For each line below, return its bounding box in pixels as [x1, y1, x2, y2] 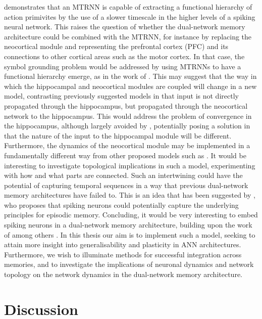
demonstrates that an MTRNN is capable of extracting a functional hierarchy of [4, 2, 252, 12]
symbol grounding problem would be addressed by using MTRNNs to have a [4, 61, 241, 71]
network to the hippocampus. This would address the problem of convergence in [4, 110, 252, 121]
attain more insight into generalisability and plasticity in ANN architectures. [4, 239, 241, 250]
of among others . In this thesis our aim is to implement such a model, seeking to [4, 229, 255, 240]
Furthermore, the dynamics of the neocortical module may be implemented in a [4, 140, 250, 151]
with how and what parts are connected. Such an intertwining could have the [4, 170, 243, 180]
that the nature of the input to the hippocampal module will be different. [4, 130, 232, 141]
